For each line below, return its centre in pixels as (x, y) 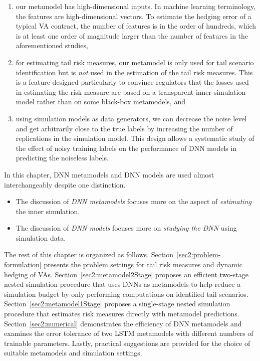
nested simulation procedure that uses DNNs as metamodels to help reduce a (122, 284)
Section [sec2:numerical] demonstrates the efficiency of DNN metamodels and (123, 323)
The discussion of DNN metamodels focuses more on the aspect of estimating (134, 201)
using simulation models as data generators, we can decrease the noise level (131, 118)
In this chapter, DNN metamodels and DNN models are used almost (109, 174)
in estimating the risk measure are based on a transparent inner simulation (131, 92)
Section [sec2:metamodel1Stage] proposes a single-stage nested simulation (117, 304)
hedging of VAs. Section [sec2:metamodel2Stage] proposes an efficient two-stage (126, 274)
